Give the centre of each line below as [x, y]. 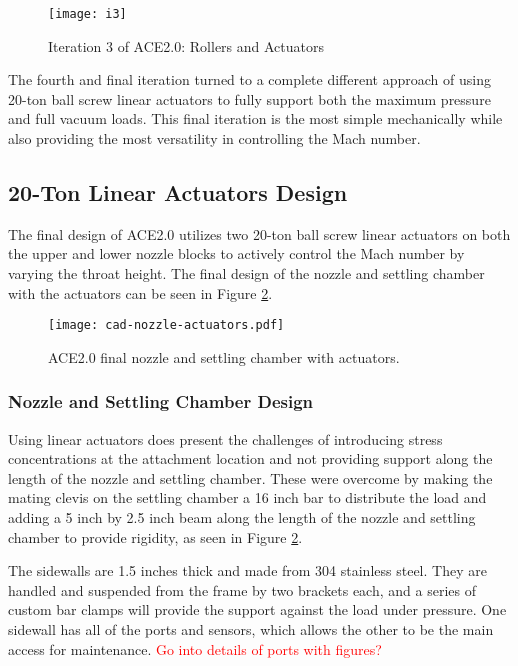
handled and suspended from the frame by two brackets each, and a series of [242, 589]
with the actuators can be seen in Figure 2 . [140, 292]
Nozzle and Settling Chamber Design [161, 401]
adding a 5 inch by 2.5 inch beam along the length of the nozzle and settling [242, 517]
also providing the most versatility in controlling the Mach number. [214, 138]
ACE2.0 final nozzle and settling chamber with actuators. [224, 356]
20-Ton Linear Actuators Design [178, 192]
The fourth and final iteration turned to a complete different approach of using [249, 79]
